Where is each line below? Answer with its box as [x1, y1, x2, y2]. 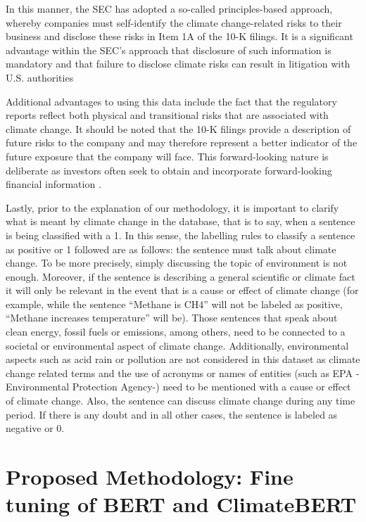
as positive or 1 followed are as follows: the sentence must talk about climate [6, 241, 336, 256]
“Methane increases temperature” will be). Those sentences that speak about [6, 310, 338, 325]
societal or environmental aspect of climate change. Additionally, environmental [6, 338, 349, 352]
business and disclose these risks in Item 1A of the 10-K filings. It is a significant [6, 29, 353, 44]
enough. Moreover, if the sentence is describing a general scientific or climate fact [6, 269, 355, 284]
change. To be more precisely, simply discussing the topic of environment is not [6, 255, 348, 270]
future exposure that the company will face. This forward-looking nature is [6, 148, 329, 163]
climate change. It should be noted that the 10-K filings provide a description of [6, 121, 351, 136]
